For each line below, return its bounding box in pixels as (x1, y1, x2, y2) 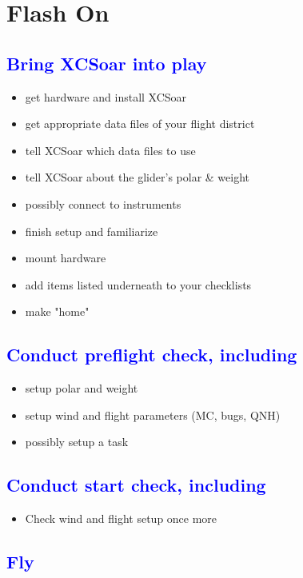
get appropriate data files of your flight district (25, 115, 255, 132)
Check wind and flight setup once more (25, 510, 217, 527)
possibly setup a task (25, 433, 129, 450)
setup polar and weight (25, 380, 138, 397)
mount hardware (25, 249, 106, 266)
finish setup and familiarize (25, 222, 158, 239)
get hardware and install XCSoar (25, 88, 187, 105)
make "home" (25, 303, 90, 320)
